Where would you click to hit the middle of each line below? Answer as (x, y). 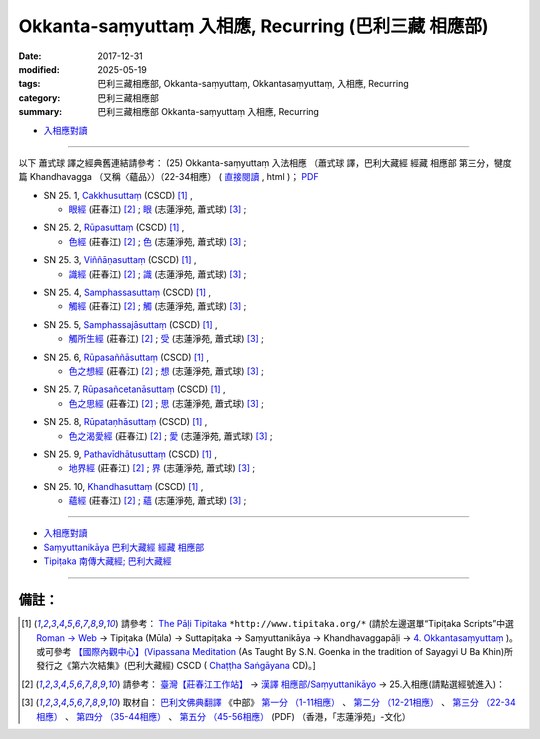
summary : (40, 112)
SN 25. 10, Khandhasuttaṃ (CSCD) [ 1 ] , (123, 486)
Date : (30, 56)
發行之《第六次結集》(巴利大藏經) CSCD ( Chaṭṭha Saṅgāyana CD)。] (176, 666)
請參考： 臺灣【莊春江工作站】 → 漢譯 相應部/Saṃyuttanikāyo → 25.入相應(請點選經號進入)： (313, 684)
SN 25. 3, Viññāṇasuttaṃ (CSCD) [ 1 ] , (120, 260)
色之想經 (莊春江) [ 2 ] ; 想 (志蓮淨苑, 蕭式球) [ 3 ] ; (166, 371)
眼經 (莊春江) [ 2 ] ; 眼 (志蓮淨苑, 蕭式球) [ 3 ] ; (157, 209)
